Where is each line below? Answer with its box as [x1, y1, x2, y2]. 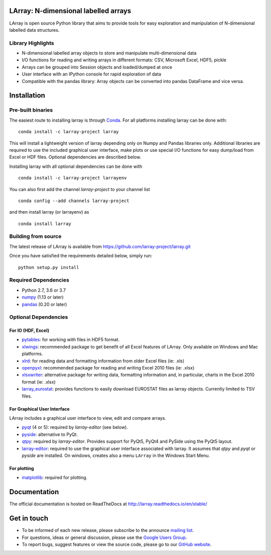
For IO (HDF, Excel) [9, 327, 50, 334]
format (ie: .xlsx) [22, 379, 56, 385]
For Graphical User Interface [9, 406, 70, 412]
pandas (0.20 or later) [22, 301, 67, 307]
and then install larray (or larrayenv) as [9, 209, 89, 215]
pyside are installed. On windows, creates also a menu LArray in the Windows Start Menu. [22, 452, 210, 458]
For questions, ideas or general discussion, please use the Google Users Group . [22, 534, 187, 540]
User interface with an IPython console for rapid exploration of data [22, 71, 162, 77]
